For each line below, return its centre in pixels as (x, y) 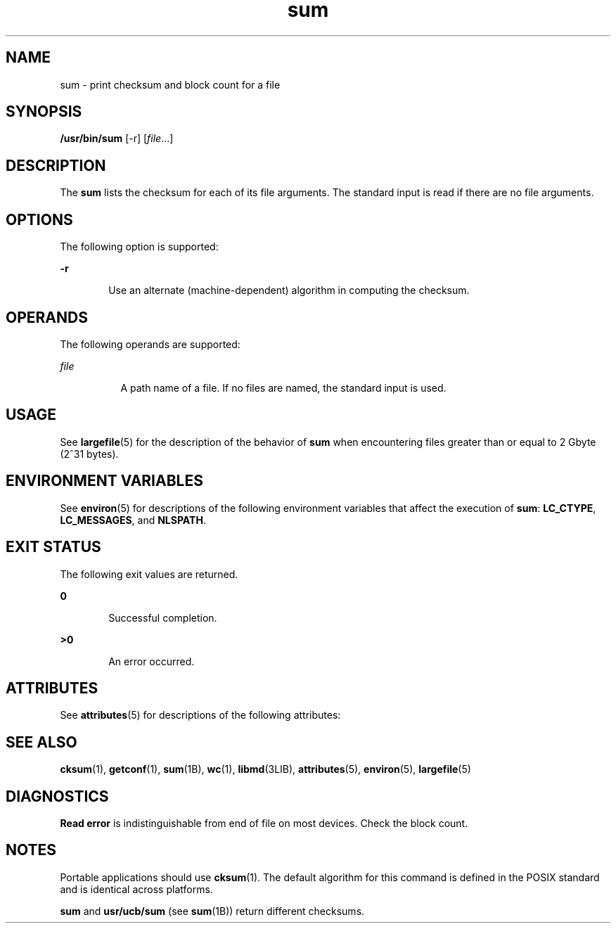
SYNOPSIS (44, 112)
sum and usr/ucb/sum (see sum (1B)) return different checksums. (212, 911)
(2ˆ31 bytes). (89, 454)
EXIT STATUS (53, 547)
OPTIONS (39, 219)
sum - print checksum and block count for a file (170, 84)
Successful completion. (163, 617)
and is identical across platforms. (136, 889)
